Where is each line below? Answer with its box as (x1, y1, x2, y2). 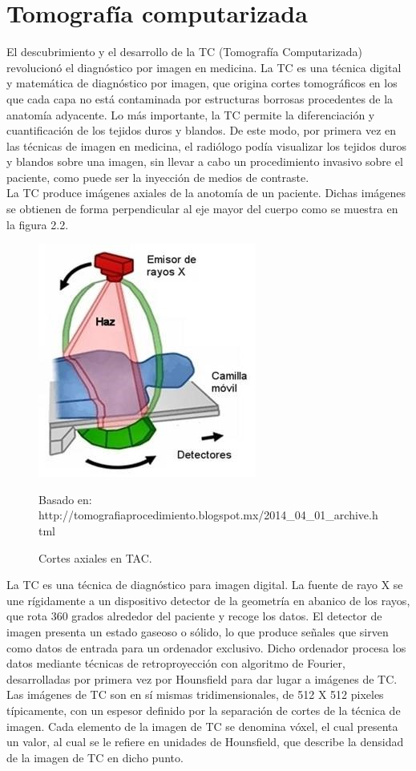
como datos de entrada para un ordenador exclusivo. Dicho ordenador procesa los (6, 639, 406, 656)
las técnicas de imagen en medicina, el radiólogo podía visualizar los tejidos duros (6, 137, 407, 154)
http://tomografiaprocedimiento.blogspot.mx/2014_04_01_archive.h (38, 507, 378, 523)
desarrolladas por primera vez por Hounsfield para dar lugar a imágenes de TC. (6, 670, 398, 687)
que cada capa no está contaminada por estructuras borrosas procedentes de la (6, 90, 394, 107)
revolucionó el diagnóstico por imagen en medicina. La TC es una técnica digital (6, 59, 402, 75)
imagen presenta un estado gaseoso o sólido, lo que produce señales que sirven (6, 624, 389, 640)
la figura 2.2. (6, 216, 69, 232)
